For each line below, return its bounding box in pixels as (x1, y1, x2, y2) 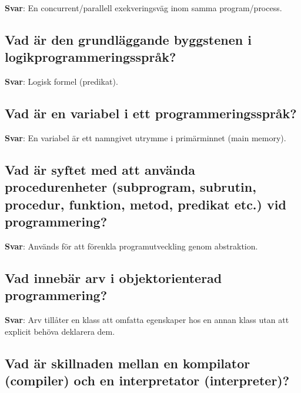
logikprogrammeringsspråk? (5, 48, 176, 66)
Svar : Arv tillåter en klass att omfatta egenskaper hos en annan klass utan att (5, 314, 289, 326)
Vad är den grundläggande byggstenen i (5, 30, 252, 48)
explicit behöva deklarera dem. (5, 325, 115, 337)
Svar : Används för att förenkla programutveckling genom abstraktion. (5, 239, 258, 252)
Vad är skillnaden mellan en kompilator (5, 354, 250, 372)
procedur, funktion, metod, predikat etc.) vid (5, 195, 286, 213)
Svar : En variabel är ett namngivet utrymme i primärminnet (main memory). (5, 131, 286, 144)
